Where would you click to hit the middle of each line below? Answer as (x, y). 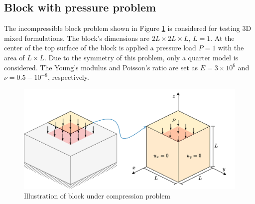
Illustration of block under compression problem (97, 196)
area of (14, 57)
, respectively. (68, 77)
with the (231, 48)
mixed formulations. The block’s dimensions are (77, 38)
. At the (222, 38)
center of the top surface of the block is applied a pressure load (100, 48)
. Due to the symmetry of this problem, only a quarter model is (141, 57)
